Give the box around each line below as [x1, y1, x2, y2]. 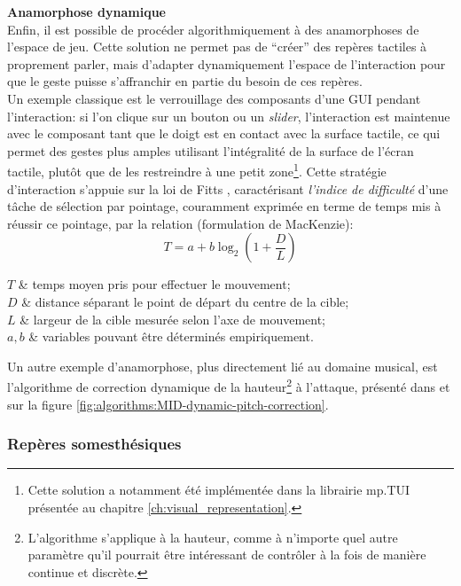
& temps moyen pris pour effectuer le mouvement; [18, 275, 291, 293]
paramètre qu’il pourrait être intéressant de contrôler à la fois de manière [27, 545, 426, 564]
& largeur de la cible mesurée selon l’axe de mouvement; [20, 309, 325, 328]
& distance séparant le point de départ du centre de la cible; [21, 292, 349, 310]
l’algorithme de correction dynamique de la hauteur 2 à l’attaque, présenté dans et [7, 375, 450, 395]
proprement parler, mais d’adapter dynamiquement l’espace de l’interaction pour [7, 54, 446, 73]
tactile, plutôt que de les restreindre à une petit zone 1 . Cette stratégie [7, 160, 387, 180]
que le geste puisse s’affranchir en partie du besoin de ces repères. [7, 72, 363, 90]
